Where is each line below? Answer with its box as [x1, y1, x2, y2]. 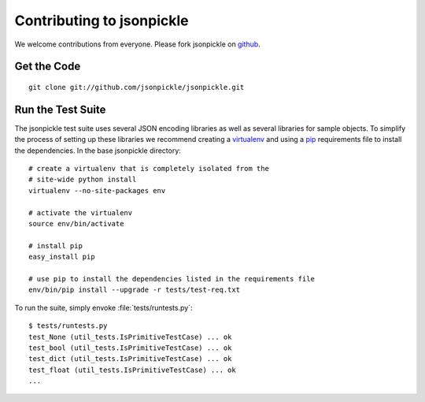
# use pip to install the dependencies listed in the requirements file [28, 274, 315, 283]
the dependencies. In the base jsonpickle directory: [14, 146, 181, 155]
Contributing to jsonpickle [14, 12, 189, 29]
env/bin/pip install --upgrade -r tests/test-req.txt [28, 285, 240, 295]
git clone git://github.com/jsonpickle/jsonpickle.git [28, 83, 245, 91]
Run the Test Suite [14, 102, 106, 116]
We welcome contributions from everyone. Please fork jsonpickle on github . [14, 39, 261, 49]
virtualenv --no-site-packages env [28, 186, 166, 195]
